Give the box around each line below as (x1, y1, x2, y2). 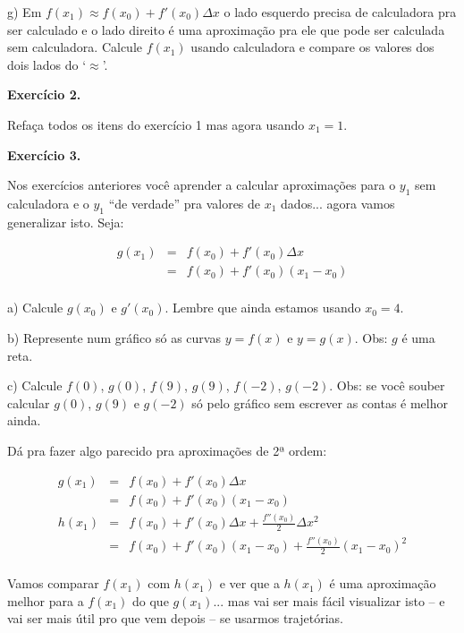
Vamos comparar (7, 574, 99, 593)
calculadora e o (7, 193, 89, 212)
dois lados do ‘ (7, 55, 87, 73)
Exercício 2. (7, 85, 81, 104)
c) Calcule (7, 376, 63, 395)
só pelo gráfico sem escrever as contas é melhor (191, 393, 448, 412)
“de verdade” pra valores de (108, 193, 261, 212)
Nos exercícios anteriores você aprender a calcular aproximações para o (7, 175, 396, 194)
